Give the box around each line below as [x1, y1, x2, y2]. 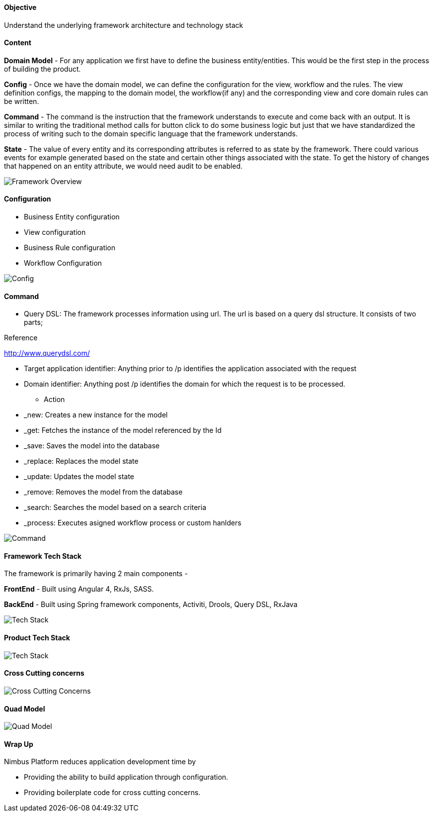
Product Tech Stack [4, 633, 70, 642]
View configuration [24, 228, 86, 237]
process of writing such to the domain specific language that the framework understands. [4, 129, 298, 138]
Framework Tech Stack [4, 551, 82, 560]
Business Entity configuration [24, 212, 120, 221]
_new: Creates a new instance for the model [24, 410, 168, 419]
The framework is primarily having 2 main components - [4, 569, 188, 578]
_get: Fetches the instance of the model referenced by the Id [24, 426, 222, 435]
